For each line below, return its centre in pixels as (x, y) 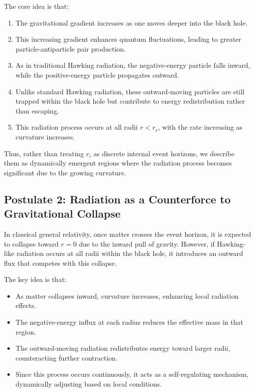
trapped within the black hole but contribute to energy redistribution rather (130, 101)
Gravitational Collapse (62, 213)
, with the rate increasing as (200, 127)
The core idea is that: (36, 6)
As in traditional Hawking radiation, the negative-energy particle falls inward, (133, 65)
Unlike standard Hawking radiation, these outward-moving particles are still (130, 91)
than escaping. (37, 110)
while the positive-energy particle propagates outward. (97, 74)
